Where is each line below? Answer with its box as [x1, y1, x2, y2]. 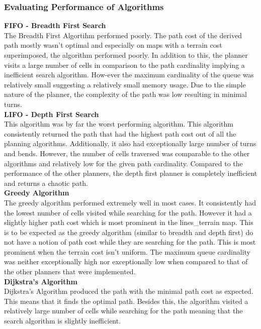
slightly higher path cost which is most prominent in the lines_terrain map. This [4, 217, 253, 228]
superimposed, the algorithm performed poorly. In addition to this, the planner [4, 50, 248, 60]
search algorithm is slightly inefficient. [4, 315, 121, 326]
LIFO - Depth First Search [4, 108, 99, 119]
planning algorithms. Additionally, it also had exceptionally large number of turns [4, 138, 256, 149]
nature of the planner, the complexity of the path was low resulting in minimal [4, 89, 247, 99]
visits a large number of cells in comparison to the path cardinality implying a [4, 59, 245, 70]
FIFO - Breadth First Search [4, 20, 106, 31]
